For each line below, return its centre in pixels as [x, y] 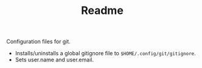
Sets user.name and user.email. [54, 60]
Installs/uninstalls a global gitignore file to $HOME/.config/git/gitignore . [105, 53]
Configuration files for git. [39, 42]
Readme [102, 11]
